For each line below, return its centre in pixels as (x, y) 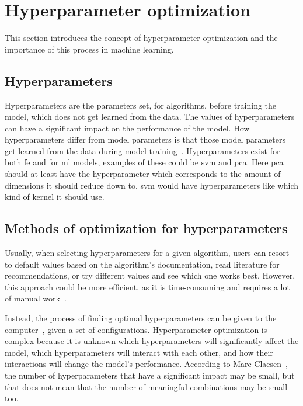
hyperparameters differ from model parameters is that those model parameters (145, 139)
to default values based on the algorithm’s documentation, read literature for (142, 264)
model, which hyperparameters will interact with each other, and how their (139, 352)
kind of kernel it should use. (55, 197)
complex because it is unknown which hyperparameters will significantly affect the (152, 341)
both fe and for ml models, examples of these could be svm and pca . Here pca (144, 162)
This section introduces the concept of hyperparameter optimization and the (141, 38)
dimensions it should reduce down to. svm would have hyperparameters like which (151, 185)
